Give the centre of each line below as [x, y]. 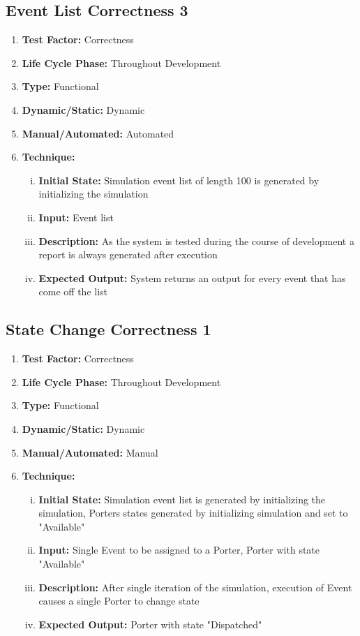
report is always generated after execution [128, 254]
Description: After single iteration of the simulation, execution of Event [195, 587]
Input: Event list [76, 217]
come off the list [73, 291]
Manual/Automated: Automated [98, 133]
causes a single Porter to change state [119, 601]
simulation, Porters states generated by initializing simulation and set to [193, 513]
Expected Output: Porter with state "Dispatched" [150, 624]
